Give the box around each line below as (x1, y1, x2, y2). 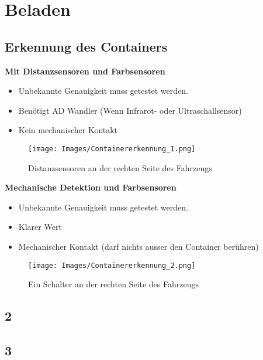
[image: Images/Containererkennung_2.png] (28, 261, 196, 270)
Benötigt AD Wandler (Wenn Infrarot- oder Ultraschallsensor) (18, 104, 242, 116)
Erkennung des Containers (5, 37, 168, 55)
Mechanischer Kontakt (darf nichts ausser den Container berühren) (18, 240, 259, 252)
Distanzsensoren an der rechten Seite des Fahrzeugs (28, 161, 212, 174)
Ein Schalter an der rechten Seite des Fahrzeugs (28, 278, 199, 290)
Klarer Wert (18, 220, 62, 233)
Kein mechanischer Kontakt (18, 124, 118, 136)
